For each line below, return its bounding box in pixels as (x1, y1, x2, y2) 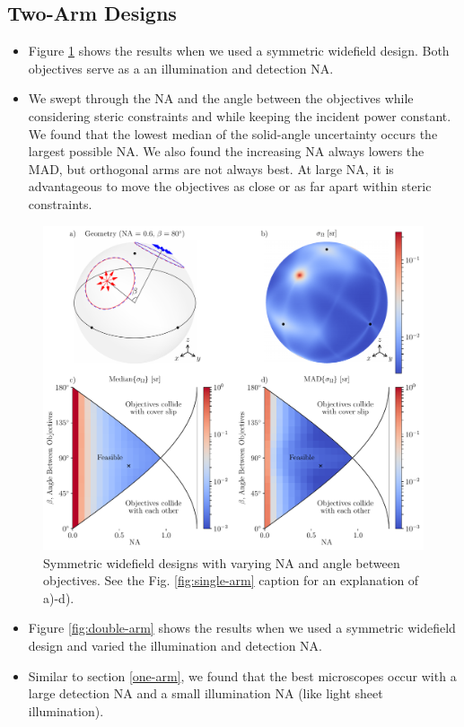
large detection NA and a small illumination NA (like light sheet (28, 684, 383, 703)
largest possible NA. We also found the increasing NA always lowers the (28, 142, 425, 161)
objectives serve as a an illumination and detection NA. (28, 58, 334, 77)
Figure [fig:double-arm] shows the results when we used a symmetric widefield (28, 618, 456, 637)
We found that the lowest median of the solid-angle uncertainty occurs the (28, 124, 438, 143)
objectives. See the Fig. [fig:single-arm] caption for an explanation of (43, 571, 419, 590)
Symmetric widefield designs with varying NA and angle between (43, 553, 400, 572)
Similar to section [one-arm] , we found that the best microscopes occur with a (28, 666, 457, 685)
